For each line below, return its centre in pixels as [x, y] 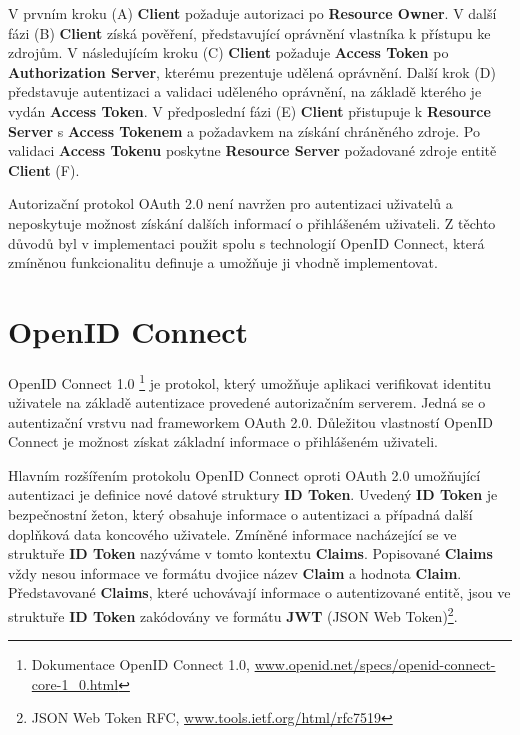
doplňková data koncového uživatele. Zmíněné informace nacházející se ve [232, 533]
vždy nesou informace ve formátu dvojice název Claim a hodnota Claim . [235, 572]
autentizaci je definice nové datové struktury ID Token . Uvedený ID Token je [253, 494]
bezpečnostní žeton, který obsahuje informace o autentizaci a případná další [240, 514]
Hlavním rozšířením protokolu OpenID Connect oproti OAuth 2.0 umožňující [244, 474]
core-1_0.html [75, 683]
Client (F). [44, 169]
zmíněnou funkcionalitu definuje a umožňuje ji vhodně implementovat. [223, 262]
